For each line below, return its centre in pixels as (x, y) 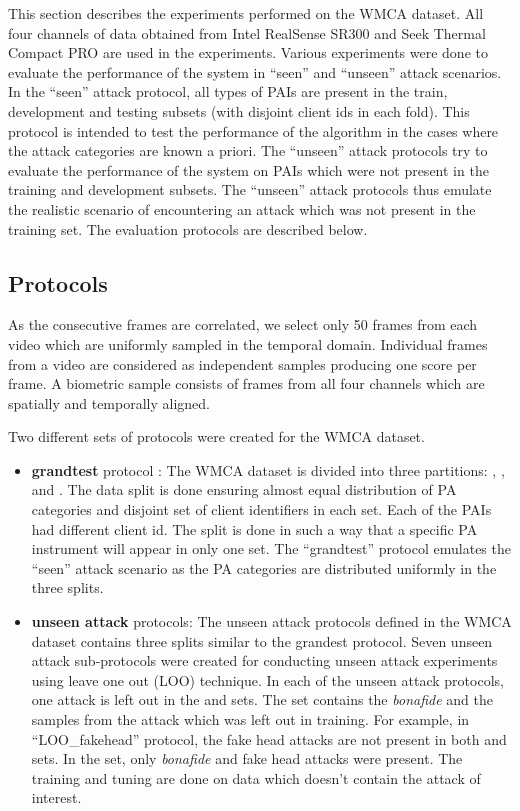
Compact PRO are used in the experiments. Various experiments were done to (248, 52)
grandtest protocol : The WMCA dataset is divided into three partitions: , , (268, 469)
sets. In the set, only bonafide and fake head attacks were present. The (247, 758)
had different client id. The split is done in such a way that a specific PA (254, 528)
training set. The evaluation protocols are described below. (188, 228)
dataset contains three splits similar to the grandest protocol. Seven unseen (262, 640)
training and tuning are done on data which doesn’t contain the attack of (256, 777)
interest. (56, 797)
